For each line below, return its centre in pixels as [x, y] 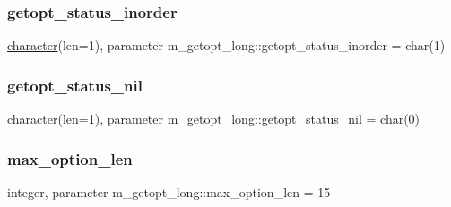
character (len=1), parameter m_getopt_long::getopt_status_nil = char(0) [214, 119]
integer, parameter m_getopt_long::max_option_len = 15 [169, 191]
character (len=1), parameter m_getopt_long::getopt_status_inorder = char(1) [226, 45]
